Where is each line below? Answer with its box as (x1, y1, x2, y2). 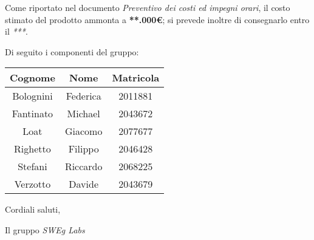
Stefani (18, 159, 47, 174)
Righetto (14, 142, 51, 156)
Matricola (112, 70, 160, 85)
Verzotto (14, 177, 51, 191)
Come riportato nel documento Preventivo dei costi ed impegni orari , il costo (5, 1, 290, 13)
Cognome (10, 70, 55, 85)
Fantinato (12, 106, 53, 121)
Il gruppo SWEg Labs (5, 223, 85, 236)
